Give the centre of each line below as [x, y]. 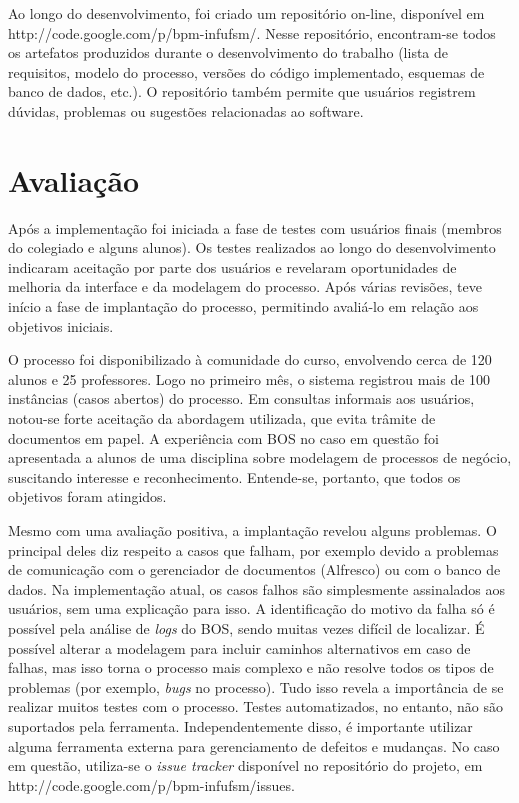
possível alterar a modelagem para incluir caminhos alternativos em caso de [239, 647]
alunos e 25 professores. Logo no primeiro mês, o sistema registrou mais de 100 [249, 378]
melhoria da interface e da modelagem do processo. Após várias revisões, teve [245, 286]
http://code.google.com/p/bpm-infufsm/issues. [151, 784]
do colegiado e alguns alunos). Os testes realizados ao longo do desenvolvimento [252, 247]
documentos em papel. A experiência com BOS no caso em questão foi [223, 437]
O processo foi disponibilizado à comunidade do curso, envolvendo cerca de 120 [250, 359]
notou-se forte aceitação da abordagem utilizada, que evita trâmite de [222, 418]
